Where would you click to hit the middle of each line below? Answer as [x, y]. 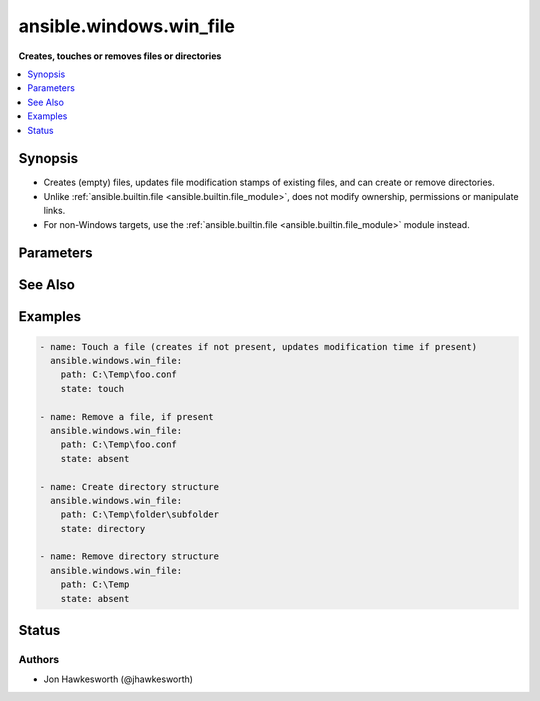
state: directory [103, 528]
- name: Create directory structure [129, 486]
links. [54, 211]
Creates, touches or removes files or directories [120, 56]
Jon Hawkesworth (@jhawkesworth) [118, 679]
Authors [39, 660]
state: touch [92, 388]
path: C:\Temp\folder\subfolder [140, 514]
